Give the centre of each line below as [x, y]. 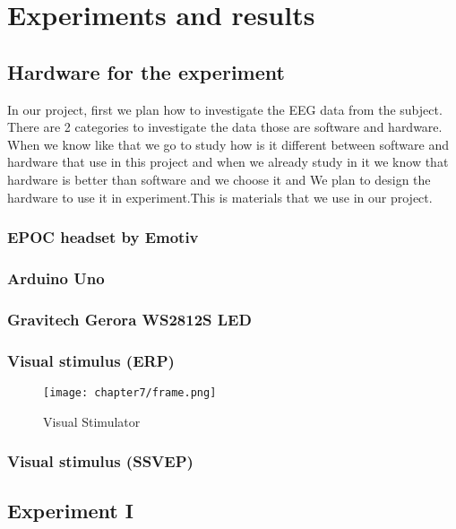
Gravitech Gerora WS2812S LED [129, 319]
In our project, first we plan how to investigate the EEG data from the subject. [225, 109]
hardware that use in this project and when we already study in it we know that [228, 162]
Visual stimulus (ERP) [91, 360]
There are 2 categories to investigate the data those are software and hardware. [225, 127]
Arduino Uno [56, 278]
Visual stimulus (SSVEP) [100, 461]
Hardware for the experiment [146, 71]
